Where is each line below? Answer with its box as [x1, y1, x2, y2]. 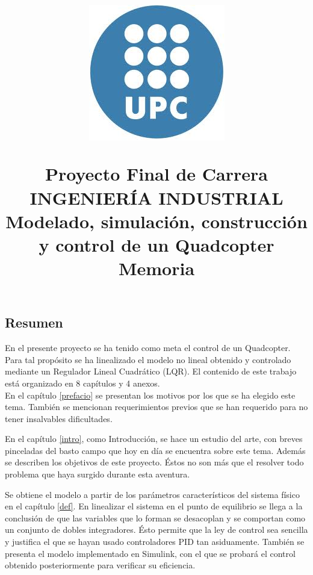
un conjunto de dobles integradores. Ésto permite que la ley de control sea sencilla [5, 523, 308, 536]
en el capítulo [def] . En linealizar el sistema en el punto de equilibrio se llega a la [5, 500, 303, 512]
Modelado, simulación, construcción [5, 208, 308, 233]
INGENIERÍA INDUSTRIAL [29, 185, 284, 210]
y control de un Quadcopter [39, 232, 274, 256]
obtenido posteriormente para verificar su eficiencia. [5, 559, 196, 571]
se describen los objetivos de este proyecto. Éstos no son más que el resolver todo [5, 456, 304, 468]
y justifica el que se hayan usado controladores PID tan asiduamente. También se [5, 535, 305, 548]
